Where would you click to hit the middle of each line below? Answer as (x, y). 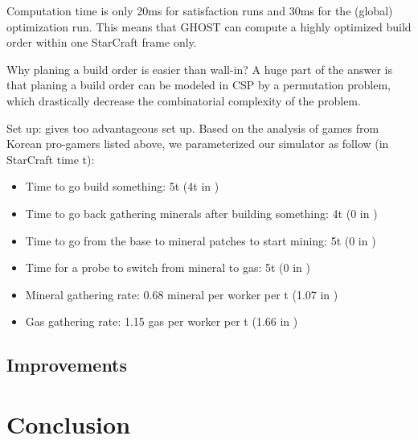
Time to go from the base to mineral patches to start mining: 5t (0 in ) (201, 240)
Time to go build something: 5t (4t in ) (122, 186)
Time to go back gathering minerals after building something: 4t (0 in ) (201, 213)
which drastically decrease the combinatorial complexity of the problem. (184, 100)
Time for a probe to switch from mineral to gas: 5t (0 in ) (168, 267)
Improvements (67, 365)
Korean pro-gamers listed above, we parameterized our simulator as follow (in (198, 144)
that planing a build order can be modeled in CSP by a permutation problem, (199, 85)
